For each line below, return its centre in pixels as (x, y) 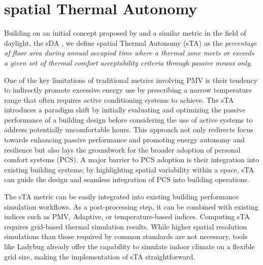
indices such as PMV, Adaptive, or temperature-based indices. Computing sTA (127, 216)
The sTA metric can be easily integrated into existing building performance (121, 197)
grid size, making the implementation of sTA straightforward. (100, 256)
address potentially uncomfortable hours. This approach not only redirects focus (129, 129)
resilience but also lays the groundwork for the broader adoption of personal (122, 149)
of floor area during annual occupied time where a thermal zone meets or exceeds (129, 53)
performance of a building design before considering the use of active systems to (128, 119)
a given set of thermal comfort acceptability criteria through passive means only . (128, 62)
